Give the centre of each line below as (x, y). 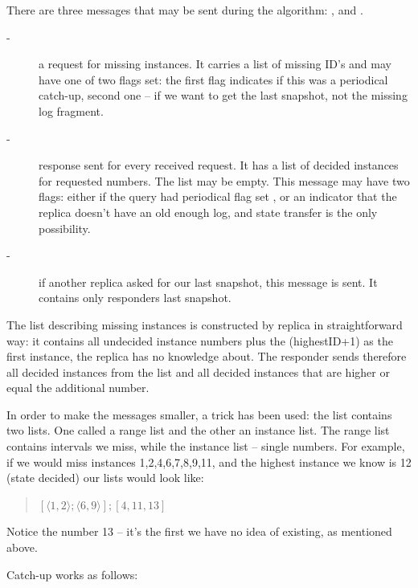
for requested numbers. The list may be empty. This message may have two (224, 180)
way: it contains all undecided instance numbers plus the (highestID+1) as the (200, 340)
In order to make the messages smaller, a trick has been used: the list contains (199, 414)
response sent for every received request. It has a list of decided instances (219, 165)
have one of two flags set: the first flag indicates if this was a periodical (213, 79)
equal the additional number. (78, 388)
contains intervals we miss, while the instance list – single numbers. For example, (206, 446)
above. (22, 547)
